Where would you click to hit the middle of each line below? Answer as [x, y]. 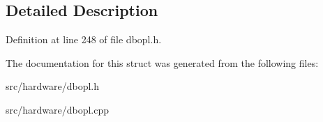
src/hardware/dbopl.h [53, 86]
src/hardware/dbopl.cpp [58, 109]
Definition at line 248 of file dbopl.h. [84, 39]
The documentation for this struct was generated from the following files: [162, 62]
